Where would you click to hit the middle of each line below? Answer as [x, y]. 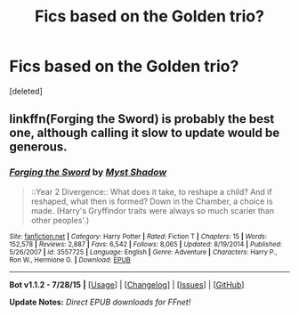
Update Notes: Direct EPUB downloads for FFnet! [100, 302]
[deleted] [26, 91]
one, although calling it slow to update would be [145, 133]
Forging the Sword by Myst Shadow [88, 173]
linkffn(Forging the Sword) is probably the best [142, 119]
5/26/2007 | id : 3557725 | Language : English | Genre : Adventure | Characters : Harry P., [143, 252]
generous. [39, 147]
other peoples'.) [60, 220]
